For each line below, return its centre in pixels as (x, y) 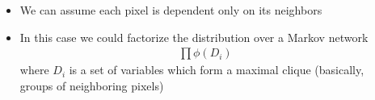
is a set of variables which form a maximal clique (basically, (217, 70)
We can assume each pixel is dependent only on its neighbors (171, 10)
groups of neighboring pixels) (92, 85)
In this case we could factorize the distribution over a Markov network (194, 37)
